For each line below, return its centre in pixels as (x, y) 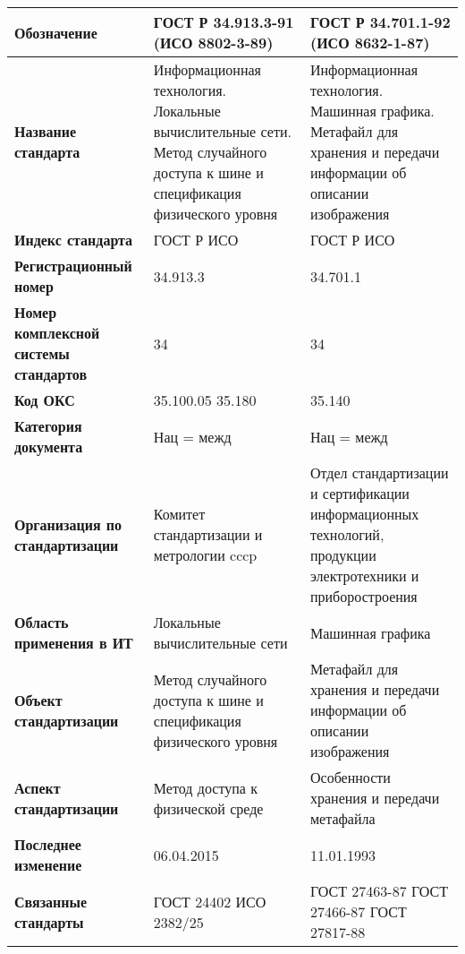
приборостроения (364, 596)
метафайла (342, 818)
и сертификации (359, 493)
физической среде (208, 808)
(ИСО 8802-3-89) (213, 43)
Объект (38, 700)
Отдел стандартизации (379, 473)
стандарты (49, 922)
